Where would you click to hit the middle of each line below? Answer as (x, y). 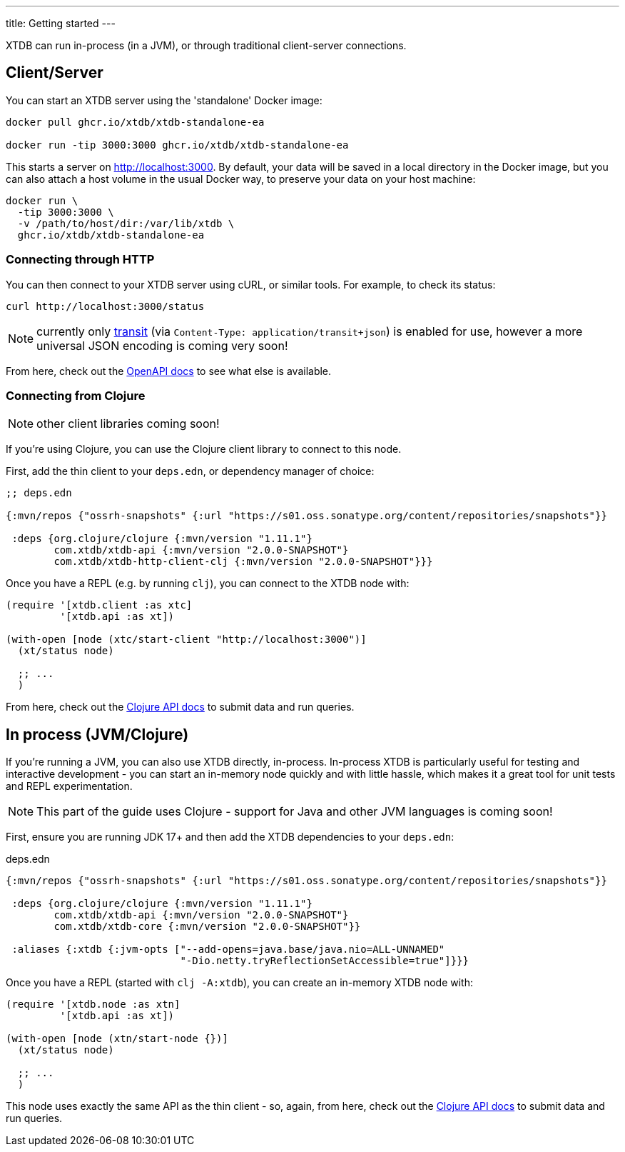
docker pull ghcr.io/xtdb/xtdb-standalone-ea (135, 122)
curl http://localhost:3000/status (105, 306)
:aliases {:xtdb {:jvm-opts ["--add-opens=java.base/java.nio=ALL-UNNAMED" (228, 950)
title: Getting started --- (61, 23)
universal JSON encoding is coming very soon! (162, 345)
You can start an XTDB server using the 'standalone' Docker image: (164, 100)
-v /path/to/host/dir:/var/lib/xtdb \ (126, 223)
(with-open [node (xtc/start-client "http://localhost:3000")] (186, 640)
